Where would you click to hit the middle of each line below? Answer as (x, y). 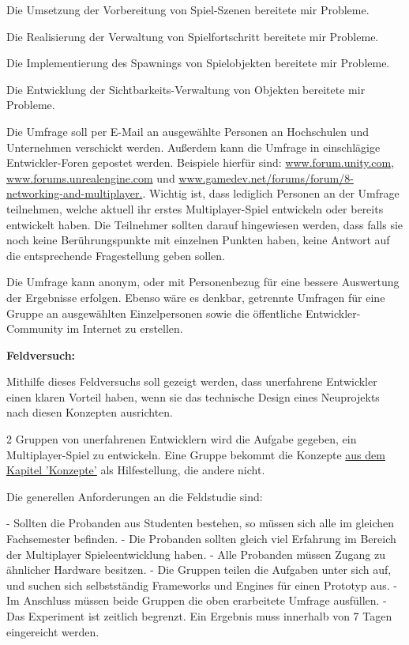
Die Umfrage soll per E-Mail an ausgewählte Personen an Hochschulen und (188, 131)
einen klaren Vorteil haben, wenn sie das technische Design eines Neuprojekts (193, 396)
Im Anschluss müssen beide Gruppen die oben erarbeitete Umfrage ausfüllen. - (197, 600)
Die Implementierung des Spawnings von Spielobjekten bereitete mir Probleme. (198, 63)
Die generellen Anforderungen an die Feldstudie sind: (135, 496)
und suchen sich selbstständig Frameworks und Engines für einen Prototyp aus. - (202, 585)
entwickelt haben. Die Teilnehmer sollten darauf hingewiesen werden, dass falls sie (205, 224)
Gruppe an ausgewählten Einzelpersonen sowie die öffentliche (154, 313)
